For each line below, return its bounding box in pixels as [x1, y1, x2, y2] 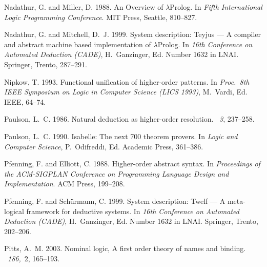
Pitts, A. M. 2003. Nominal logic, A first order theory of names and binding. [4, 243, 246, 254]
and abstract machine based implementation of [4, 39, 151, 49]
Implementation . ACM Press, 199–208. [4, 178, 125, 189]
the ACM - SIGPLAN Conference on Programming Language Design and [4, 168, 229, 179]
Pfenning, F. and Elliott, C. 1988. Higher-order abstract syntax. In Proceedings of [4, 158, 260, 169]
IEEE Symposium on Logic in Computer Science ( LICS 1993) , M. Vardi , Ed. [4, 86, 248, 97]
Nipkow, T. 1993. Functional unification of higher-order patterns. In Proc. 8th [4, 76, 250, 87]
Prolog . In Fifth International [170, 2, 262, 12]
